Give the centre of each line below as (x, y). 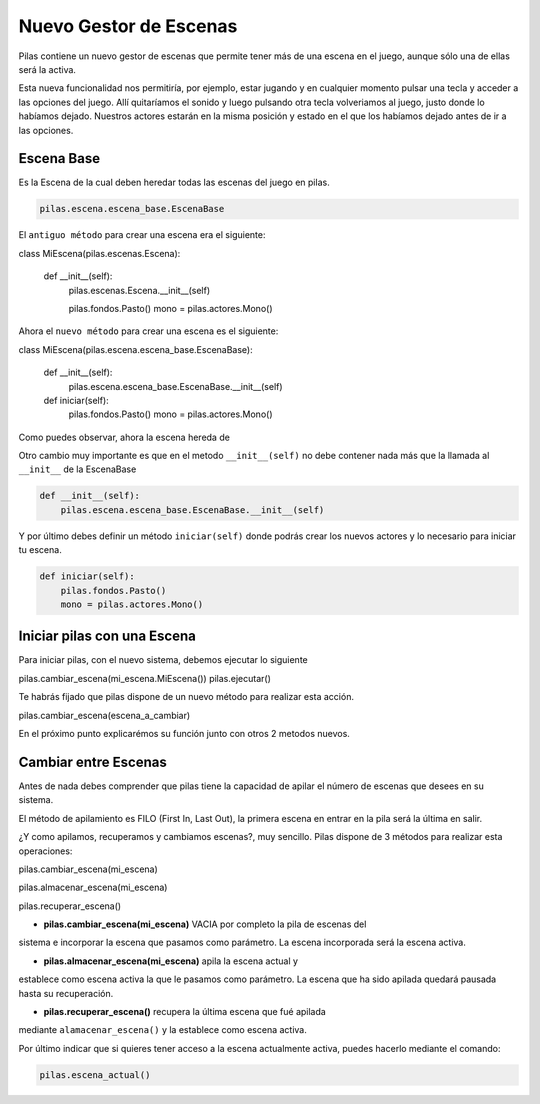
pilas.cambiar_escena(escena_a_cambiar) (104, 715)
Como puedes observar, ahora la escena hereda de (124, 437)
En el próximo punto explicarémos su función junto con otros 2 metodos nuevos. (184, 734)
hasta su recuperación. (66, 993)
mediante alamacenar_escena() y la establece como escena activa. (162, 1030)
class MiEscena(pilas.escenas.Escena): (99, 253)
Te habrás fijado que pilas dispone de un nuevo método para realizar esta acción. (186, 697)
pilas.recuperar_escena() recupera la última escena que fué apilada (185, 1012)
